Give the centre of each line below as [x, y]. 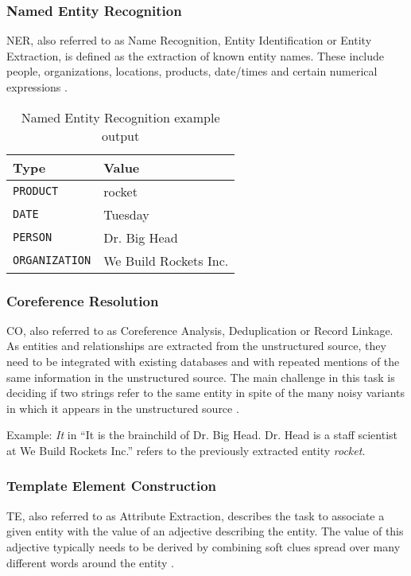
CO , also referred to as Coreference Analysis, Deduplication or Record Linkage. [200, 330]
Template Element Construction [111, 486]
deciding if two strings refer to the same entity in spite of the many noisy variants [206, 393]
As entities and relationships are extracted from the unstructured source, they [196, 346]
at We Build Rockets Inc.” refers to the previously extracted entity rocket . [186, 450]
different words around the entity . [90, 562]
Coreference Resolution [83, 300]
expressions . [37, 87]
